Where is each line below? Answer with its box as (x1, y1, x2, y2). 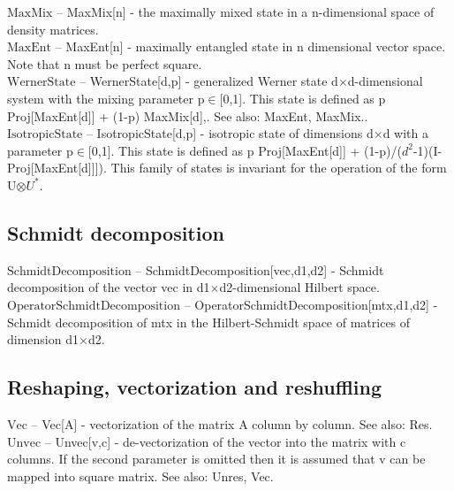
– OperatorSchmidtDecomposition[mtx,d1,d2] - (184, 295, 438, 313)
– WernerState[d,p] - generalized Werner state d (79, 72, 338, 90)
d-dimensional (347, 72, 423, 90)
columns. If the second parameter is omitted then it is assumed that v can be (7, 449, 426, 468)
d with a (382, 124, 429, 142)
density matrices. (7, 19, 99, 38)
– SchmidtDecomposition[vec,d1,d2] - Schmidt (135, 260, 384, 279)
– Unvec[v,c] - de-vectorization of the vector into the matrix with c (44, 432, 406, 450)
